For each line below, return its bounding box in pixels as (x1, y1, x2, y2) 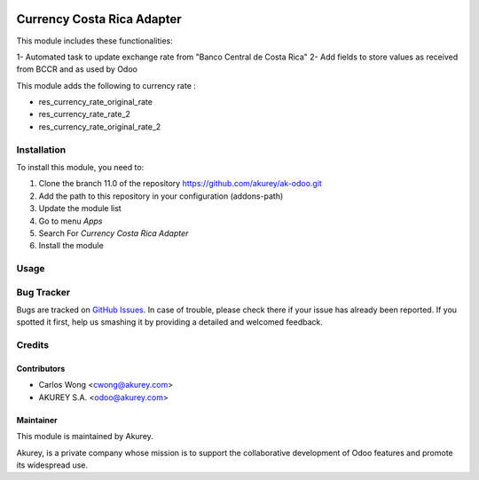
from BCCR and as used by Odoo (16, 64, 137, 75)
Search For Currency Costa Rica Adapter (38, 227, 189, 239)
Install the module (38, 240, 104, 251)
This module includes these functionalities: (16, 35, 173, 46)
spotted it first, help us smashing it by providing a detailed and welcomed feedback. (16, 317, 323, 327)
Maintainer (16, 414, 58, 425)
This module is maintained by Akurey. (16, 431, 154, 442)
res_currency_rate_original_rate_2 (38, 121, 161, 132)
